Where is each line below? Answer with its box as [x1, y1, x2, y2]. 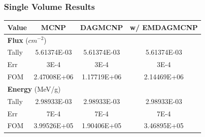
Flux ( [7, 34, 29, 45]
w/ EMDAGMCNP [130, 22, 198, 32]
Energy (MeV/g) [7, 83, 61, 94]
